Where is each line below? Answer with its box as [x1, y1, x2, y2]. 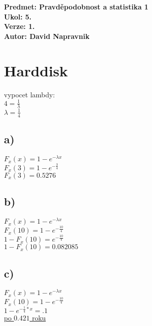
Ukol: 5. [4, 11, 32, 21]
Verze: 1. [4, 21, 35, 31]
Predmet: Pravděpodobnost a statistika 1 [4, 1, 149, 11]
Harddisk [4, 60, 68, 80]
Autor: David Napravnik [4, 30, 90, 41]
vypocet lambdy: [4, 89, 55, 99]
